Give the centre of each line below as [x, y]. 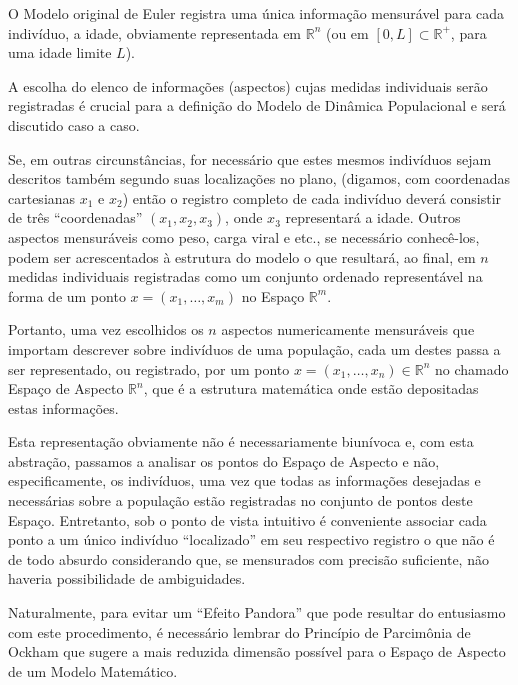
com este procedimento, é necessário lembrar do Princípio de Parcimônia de [239, 631]
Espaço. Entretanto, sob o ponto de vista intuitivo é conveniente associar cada [247, 519]
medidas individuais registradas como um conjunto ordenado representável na [245, 276]
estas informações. [63, 407]
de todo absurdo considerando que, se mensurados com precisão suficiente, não [248, 558]
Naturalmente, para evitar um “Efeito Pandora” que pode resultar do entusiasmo [257, 612]
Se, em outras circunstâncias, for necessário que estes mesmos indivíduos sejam [250, 158]
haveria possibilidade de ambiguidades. [127, 578]
